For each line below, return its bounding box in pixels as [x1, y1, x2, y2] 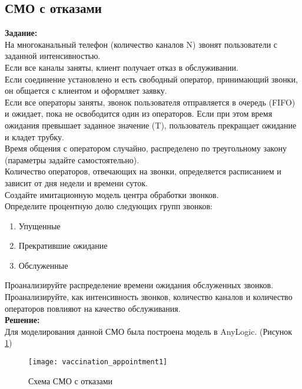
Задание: [5, 27, 38, 39]
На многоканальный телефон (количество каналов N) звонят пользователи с [5, 38, 278, 50]
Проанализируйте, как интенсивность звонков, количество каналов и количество [5, 291, 293, 303]
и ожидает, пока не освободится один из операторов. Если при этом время [5, 107, 273, 120]
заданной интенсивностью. [5, 50, 101, 62]
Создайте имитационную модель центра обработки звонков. [5, 188, 219, 200]
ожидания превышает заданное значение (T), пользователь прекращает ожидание [5, 118, 297, 131]
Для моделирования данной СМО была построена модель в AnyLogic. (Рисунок [5, 325, 292, 337]
